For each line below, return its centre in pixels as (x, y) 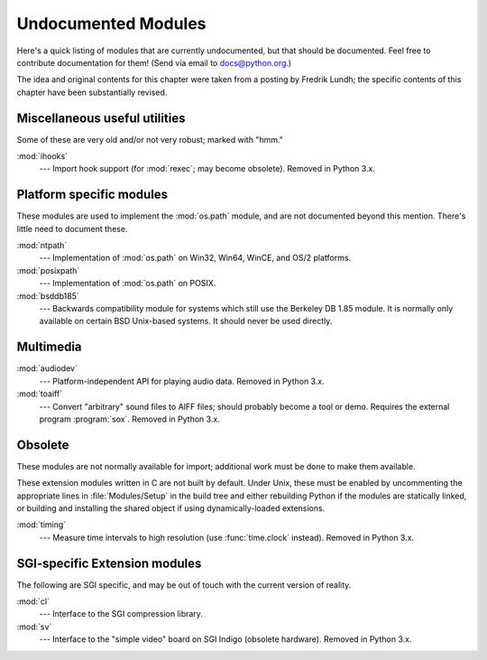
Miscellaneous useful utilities (101, 118)
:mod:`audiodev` (47, 368)
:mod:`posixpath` (48, 270)
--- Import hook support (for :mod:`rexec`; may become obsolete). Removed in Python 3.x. (207, 169)
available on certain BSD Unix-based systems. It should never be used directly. (186, 321)
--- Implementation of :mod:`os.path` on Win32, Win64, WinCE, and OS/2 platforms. (195, 258)
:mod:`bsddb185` (48, 296)
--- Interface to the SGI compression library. (121, 614)
